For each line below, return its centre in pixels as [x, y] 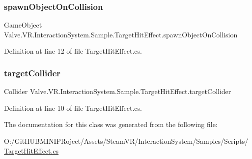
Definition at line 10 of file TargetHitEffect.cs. [73, 108]
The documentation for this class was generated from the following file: [111, 124]
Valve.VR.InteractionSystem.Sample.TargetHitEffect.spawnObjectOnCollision [121, 34]
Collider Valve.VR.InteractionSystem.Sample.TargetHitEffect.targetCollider [118, 91]
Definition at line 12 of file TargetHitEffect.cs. [73, 51]
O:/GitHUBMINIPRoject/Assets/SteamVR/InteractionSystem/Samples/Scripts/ [126, 141]
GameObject [23, 25]
